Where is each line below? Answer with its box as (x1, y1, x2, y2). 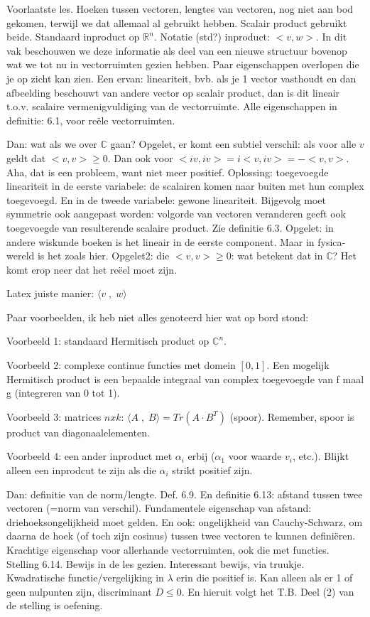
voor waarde (228, 449, 282, 463)
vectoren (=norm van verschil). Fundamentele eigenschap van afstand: (6, 500, 312, 515)
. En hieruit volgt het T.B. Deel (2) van (181, 584, 354, 599)
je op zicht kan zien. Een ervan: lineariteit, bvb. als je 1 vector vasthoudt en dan (6, 70, 357, 85)
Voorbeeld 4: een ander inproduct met (6, 449, 173, 463)
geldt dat (6, 150, 46, 165)
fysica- (317, 234, 346, 249)
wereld (6, 248, 35, 263)
